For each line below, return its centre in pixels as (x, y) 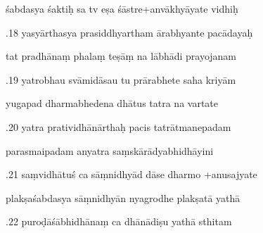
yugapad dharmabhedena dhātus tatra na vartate (112, 103)
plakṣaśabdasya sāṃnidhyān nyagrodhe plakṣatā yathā (123, 197)
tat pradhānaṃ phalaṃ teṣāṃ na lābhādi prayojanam (121, 56)
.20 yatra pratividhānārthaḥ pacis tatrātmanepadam (118, 126)
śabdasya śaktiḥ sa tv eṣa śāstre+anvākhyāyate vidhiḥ (122, 8)
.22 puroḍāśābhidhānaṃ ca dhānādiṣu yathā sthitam (119, 221)
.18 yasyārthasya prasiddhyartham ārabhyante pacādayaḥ (129, 32)
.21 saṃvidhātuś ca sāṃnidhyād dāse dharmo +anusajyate (131, 174)
